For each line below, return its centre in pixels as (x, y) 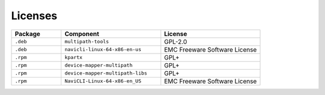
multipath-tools (87, 42)
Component (82, 34)
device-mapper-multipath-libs (106, 73)
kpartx (73, 57)
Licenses (34, 16)
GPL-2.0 (176, 41)
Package (27, 34)
